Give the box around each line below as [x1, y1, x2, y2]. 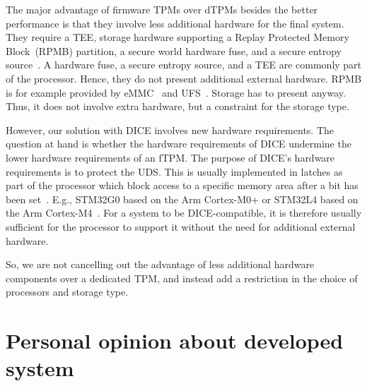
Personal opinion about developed [6, 326, 344, 355]
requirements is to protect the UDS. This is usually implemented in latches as [6, 164, 343, 179]
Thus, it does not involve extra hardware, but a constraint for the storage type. [6, 99, 349, 114]
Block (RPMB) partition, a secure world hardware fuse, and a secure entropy [6, 43, 342, 58]
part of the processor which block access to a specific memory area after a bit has [6, 178, 359, 193]
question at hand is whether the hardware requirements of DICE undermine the [6, 136, 351, 151]
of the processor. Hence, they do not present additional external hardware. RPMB [6, 71, 362, 85]
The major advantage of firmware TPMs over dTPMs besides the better [6, 2, 318, 16]
